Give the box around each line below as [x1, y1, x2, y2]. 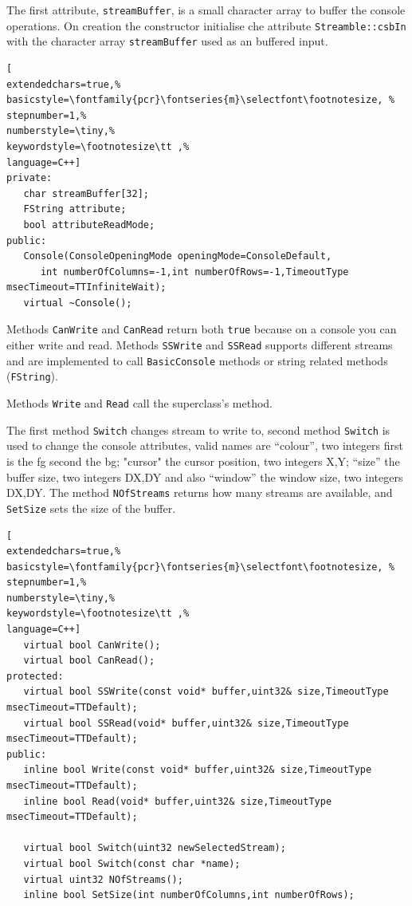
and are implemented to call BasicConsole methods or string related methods [6, 352, 388, 368]
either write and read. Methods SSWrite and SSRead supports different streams [6, 337, 393, 353]
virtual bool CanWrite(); [23, 639, 161, 651]
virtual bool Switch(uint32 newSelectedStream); [23, 842, 286, 854]
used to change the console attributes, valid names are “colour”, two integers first [6, 437, 403, 454]
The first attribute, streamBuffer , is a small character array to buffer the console [6, 2, 406, 18]
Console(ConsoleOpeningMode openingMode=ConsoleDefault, [23, 250, 332, 262]
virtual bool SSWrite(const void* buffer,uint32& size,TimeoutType [23, 686, 389, 698]
